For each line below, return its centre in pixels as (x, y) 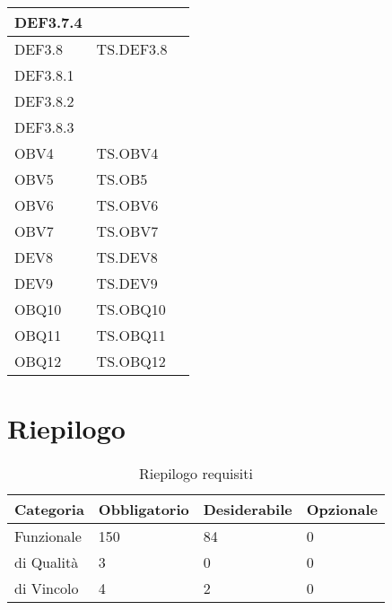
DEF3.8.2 (44, 101)
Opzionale (342, 510)
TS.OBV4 (127, 153)
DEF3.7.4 (48, 22)
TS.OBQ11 (131, 335)
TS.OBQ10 (131, 309)
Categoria (49, 510)
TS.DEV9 (127, 283)
